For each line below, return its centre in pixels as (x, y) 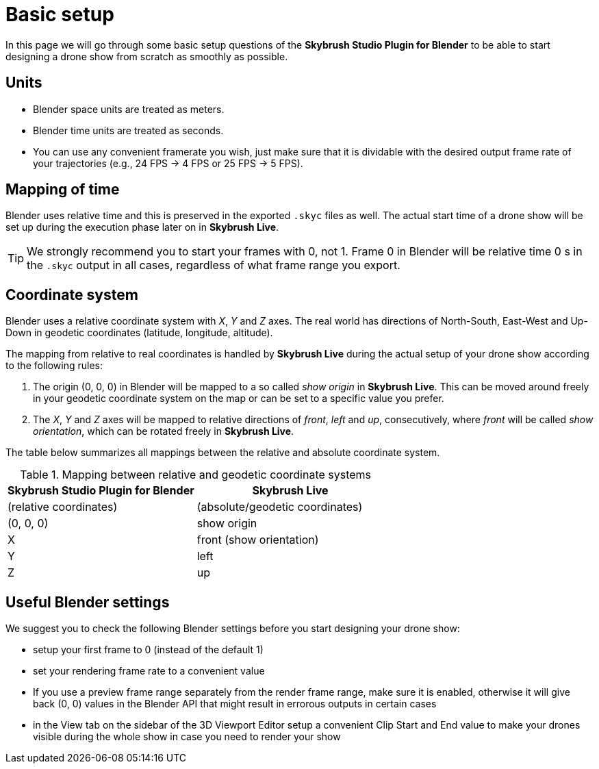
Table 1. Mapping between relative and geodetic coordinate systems (196, 475)
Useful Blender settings (88, 602)
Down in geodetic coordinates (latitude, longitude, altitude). (139, 333)
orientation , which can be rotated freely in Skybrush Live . (164, 431)
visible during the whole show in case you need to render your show (187, 737)
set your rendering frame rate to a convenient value (149, 671)
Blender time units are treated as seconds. (128, 130)
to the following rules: (54, 366)
